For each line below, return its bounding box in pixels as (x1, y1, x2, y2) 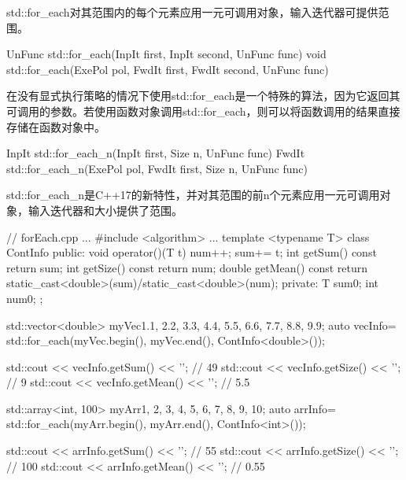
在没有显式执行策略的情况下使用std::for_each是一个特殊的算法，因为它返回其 (6, 87, 400, 104)
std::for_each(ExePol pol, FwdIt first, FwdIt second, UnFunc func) (6, 61, 329, 77)
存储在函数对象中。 (6, 118, 105, 135)
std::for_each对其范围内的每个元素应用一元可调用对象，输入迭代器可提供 (6, 4, 378, 20)
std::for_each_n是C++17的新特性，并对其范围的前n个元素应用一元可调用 (6, 186, 380, 203)
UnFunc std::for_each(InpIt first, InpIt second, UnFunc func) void (6, 46, 327, 62)
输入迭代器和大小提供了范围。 (28, 201, 183, 218)
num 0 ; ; (6, 290, 43, 306)
